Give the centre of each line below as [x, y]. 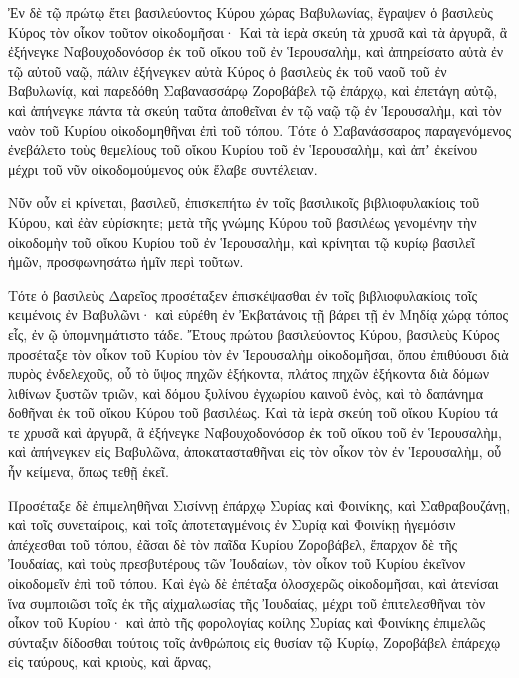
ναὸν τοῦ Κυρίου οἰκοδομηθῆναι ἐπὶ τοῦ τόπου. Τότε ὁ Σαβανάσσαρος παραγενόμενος [260, 129]
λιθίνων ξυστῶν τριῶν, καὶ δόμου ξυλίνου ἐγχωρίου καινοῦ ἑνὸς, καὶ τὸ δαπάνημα [246, 392]
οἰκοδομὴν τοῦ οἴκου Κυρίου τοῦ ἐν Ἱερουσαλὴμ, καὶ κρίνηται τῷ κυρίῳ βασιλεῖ [241, 241]
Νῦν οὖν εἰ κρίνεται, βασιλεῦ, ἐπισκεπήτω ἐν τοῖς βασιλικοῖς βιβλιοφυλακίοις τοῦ [244, 202]
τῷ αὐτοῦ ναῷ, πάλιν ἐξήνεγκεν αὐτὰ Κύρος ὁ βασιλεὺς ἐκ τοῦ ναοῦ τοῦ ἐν [227, 70]
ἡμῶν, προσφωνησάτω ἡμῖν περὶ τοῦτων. [126, 261]
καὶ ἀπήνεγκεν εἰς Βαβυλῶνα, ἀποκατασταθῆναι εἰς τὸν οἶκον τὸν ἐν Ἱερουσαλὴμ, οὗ [255, 451]
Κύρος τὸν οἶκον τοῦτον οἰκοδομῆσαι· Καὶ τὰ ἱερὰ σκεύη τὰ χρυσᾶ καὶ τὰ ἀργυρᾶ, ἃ [258, 31]
